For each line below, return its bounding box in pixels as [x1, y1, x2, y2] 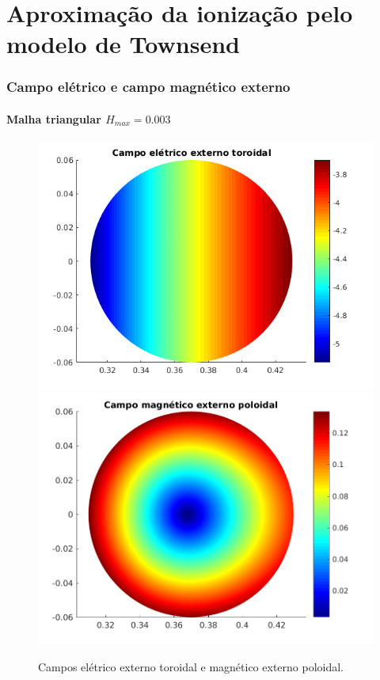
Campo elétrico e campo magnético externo [6, 77, 291, 97]
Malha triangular [6, 111, 101, 127]
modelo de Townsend [6, 28, 240, 60]
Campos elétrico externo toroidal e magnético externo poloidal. [38, 658, 344, 674]
